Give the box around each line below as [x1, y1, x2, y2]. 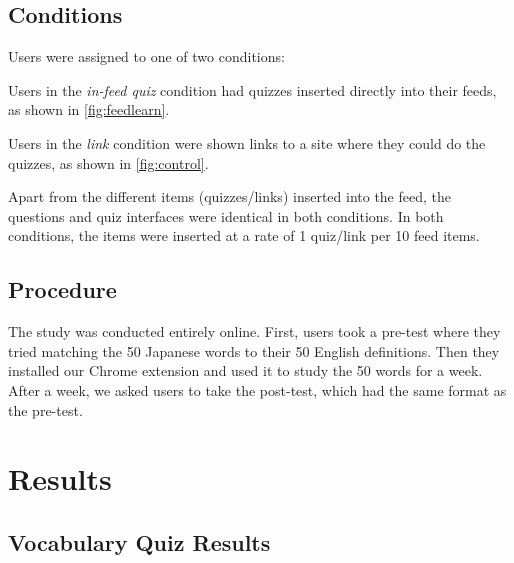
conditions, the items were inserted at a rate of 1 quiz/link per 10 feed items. [8, 225, 480, 246]
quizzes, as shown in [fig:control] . [8, 152, 209, 173]
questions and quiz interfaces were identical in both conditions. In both [8, 205, 444, 226]
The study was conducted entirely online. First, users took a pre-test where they [8, 321, 501, 342]
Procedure [8, 274, 117, 305]
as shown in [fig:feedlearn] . [8, 99, 170, 120]
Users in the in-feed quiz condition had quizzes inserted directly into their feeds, [8, 79, 497, 100]
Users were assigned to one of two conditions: [8, 46, 285, 67]
